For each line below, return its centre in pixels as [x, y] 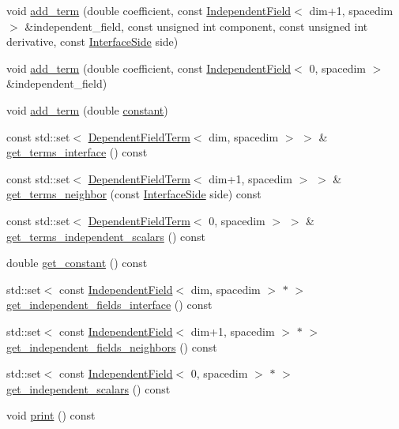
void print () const [51, 415]
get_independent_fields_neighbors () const [112, 346]
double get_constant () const [77, 263]
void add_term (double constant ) [87, 109]
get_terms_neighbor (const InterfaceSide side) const [134, 194]
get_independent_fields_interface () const [109, 305]
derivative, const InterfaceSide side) [92, 41]
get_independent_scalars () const [88, 388]
